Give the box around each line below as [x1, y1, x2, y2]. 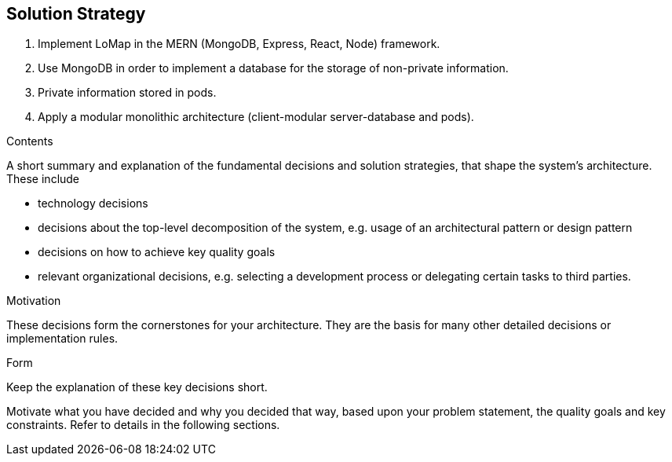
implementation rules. [6, 332, 119, 346]
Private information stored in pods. [38, 86, 217, 100]
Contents [6, 134, 53, 148]
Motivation [6, 294, 61, 308]
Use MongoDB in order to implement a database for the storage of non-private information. [38, 61, 509, 75]
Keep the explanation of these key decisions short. [6, 380, 268, 394]
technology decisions [38, 196, 148, 211]
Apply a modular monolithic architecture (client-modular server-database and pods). [38, 110, 474, 124]
